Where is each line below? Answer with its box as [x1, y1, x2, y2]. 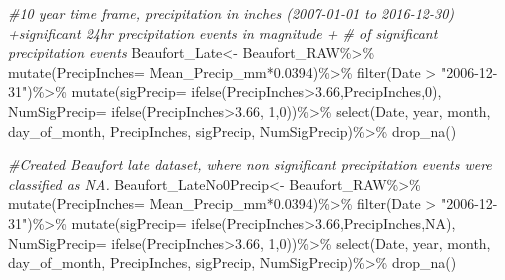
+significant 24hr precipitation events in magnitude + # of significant [8, 22, 438, 43]
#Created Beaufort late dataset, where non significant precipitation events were [8, 154, 492, 175]
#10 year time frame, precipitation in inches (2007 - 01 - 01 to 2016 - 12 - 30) [8, 3, 455, 23]
